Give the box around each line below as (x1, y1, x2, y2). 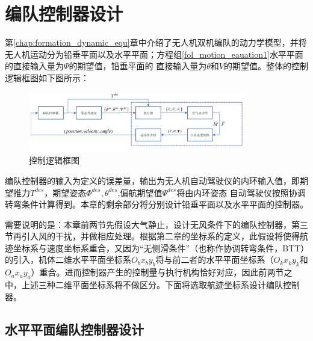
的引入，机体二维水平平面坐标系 (5, 253, 131, 266)
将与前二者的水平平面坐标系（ (155, 253, 274, 266)
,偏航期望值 (117, 186, 163, 198)
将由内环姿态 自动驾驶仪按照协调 (176, 186, 306, 198)
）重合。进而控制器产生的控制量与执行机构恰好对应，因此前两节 (31, 266, 284, 278)
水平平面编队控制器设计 (5, 319, 144, 338)
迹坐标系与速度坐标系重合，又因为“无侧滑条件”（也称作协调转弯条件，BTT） (5, 241, 305, 254)
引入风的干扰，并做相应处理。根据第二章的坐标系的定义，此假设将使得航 (21, 230, 308, 242)
